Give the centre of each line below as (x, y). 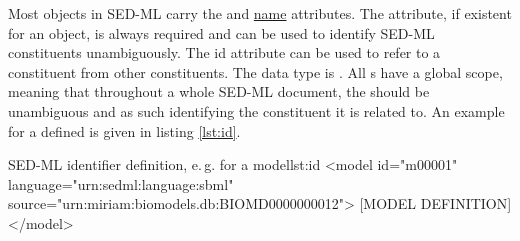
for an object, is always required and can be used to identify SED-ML (221, 32)
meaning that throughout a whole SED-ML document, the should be (219, 91)
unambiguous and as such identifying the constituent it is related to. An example (256, 110)
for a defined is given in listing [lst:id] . (124, 130)
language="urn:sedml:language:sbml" (121, 183)
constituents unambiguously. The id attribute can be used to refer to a (224, 52)
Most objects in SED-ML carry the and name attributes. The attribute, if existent (260, 13)
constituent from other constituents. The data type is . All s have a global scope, (255, 71)
